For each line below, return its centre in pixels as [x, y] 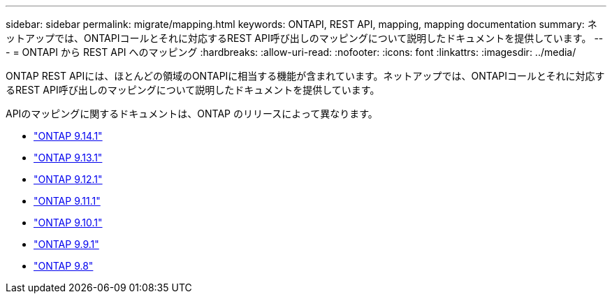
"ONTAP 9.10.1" [68, 223]
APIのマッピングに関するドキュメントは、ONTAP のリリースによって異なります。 [192, 114]
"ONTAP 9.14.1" [68, 136]
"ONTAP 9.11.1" [67, 201]
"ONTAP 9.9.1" [66, 244]
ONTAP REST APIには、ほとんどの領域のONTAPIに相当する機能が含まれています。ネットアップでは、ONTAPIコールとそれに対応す [305, 76]
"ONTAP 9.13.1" [68, 158]
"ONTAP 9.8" [64, 266]
